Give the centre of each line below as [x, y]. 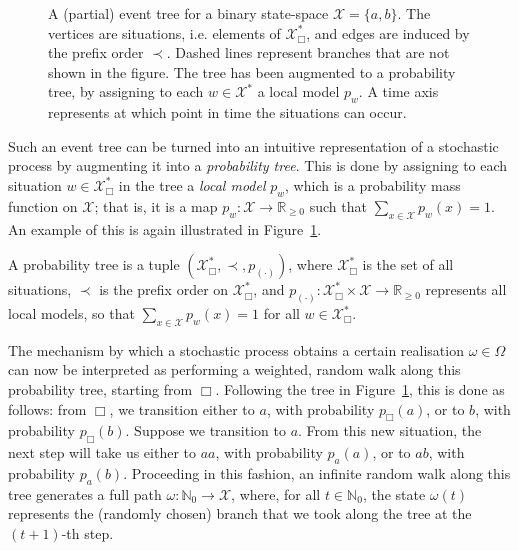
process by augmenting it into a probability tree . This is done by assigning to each [258, 165]
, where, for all [276, 493]
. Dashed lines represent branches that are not [308, 52]
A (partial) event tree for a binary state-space [188, 13]
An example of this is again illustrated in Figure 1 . [165, 228]
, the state [394, 493]
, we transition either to [182, 408]
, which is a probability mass [373, 184]
